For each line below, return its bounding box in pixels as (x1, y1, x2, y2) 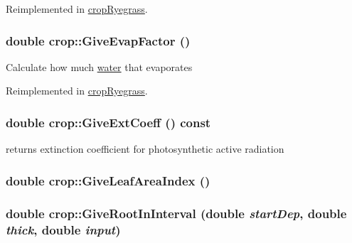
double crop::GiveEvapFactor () (6, 31, 191, 49)
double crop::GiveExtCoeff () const (6, 113, 211, 131)
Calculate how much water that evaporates (6, 59, 193, 74)
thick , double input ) (6, 220, 121, 238)
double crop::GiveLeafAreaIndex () (6, 171, 210, 189)
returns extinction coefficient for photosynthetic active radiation (6, 141, 284, 156)
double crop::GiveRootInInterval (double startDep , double (6, 204, 347, 222)
